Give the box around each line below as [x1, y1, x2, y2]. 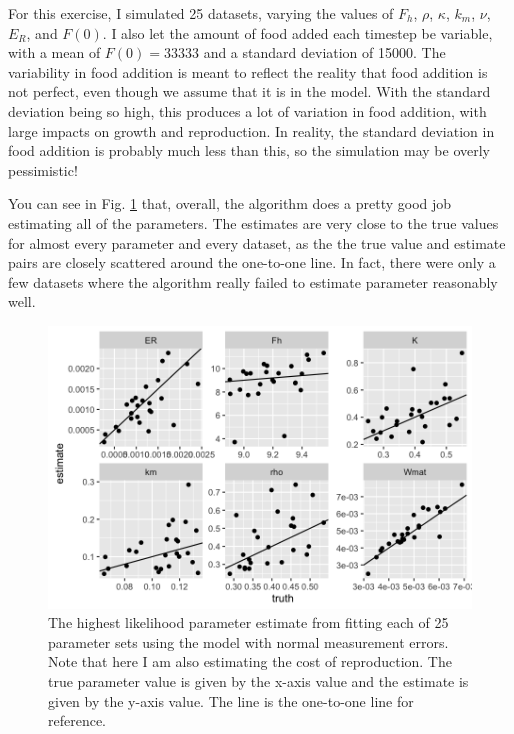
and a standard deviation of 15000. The [203, 42, 446, 63]
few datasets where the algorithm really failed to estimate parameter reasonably [8, 271, 498, 292]
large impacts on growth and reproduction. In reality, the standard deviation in [8, 120, 495, 141]
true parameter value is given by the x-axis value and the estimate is [48, 670, 469, 691]
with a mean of [8, 42, 101, 63]
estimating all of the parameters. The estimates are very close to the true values [8, 212, 499, 233]
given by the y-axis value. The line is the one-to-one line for [48, 690, 414, 711]
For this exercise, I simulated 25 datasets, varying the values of [8, 3, 394, 23]
